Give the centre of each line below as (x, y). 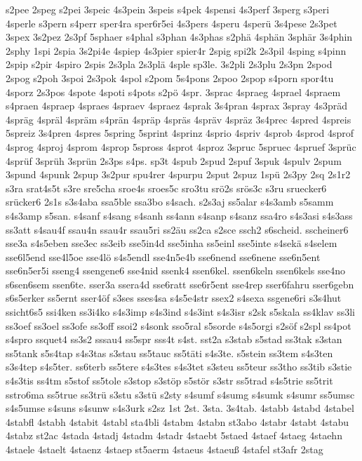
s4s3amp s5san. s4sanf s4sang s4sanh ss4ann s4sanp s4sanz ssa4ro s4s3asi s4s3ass (179, 215)
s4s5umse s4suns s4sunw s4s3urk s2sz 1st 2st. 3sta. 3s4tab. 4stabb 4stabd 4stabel (180, 408)
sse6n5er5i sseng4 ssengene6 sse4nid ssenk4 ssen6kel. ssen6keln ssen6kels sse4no (175, 270)
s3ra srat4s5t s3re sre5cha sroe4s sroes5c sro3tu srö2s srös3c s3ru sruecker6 (166, 188)
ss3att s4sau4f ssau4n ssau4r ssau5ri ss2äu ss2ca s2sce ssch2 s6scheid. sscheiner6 (177, 229)
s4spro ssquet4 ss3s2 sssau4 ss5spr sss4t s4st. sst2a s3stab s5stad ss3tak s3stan (174, 339)
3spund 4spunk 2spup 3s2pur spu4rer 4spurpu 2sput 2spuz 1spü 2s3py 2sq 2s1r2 (178, 174)
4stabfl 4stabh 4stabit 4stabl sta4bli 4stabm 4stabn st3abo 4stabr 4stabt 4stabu (177, 421)
